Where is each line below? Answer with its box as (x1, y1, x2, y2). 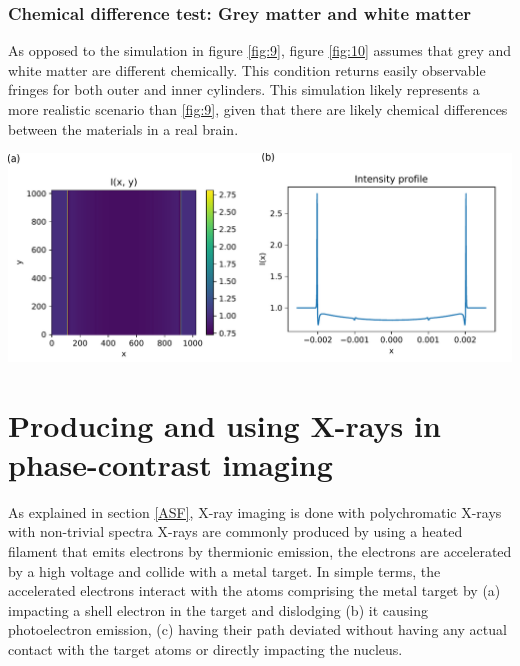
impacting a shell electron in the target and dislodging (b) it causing (8, 599, 428, 620)
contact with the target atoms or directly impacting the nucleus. (8, 638, 403, 659)
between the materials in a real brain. (8, 118, 239, 139)
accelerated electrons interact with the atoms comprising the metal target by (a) (8, 580, 501, 601)
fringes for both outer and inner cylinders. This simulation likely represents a (8, 79, 480, 100)
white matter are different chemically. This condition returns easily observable (8, 59, 486, 80)
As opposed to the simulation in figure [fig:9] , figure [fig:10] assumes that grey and (8, 40, 512, 61)
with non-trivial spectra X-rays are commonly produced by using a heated (8, 521, 463, 542)
